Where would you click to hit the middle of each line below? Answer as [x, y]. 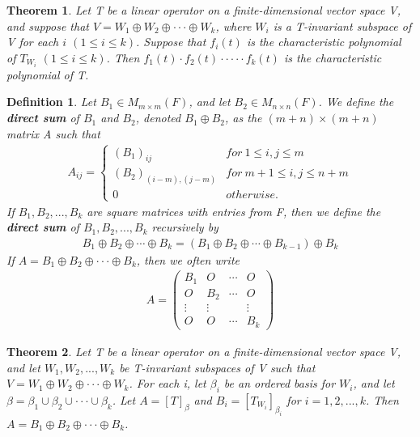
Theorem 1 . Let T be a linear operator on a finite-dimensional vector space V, [204, 10]
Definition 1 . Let [51, 102]
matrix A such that [53, 133]
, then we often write [188, 259]
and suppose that [48, 25]
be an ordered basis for [280, 383]
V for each [33, 42]
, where [233, 25]
